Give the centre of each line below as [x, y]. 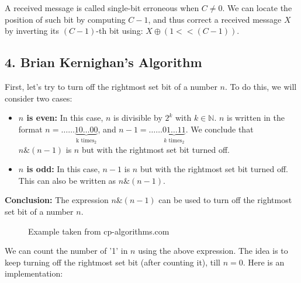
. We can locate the [257, 8]
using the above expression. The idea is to [213, 251]
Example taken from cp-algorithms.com [99, 231]
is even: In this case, [65, 118]
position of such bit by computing [65, 19]
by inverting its [32, 31]
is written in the [256, 118]
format [30, 129]
